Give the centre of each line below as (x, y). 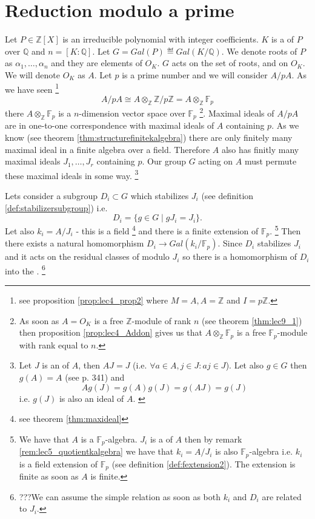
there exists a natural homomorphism (75, 243)
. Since (230, 243)
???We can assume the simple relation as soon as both (120, 496)
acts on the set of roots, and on (230, 63)
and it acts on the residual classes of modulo (87, 256)
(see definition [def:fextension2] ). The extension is (204, 463)
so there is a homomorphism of (240, 256)
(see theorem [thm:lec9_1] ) (252, 320)
